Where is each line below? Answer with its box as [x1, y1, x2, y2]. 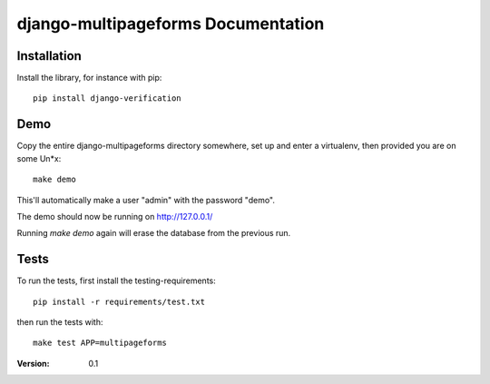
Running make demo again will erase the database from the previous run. [16, 228, 291, 239]
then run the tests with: [16, 317, 103, 327]
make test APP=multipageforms [33, 338, 168, 349]
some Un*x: [16, 153, 62, 163]
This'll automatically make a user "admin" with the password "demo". [16, 194, 276, 205]
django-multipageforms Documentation [16, 14, 325, 34]
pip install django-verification [33, 94, 181, 103]
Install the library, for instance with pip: [16, 73, 162, 84]
